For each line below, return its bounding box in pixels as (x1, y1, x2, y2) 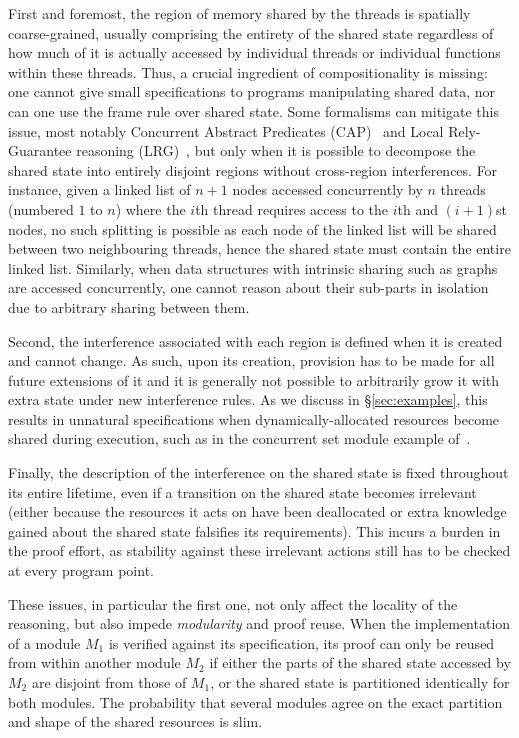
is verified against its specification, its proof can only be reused (108, 632, 495, 653)
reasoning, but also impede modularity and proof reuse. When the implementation (8, 613, 511, 634)
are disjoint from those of (31, 672, 187, 692)
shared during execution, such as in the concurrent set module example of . (8, 428, 471, 449)
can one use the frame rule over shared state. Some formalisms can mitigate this (8, 100, 499, 121)
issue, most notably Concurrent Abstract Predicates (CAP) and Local (8, 120, 444, 141)
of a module (8, 632, 81, 653)
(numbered (8, 198, 74, 219)
